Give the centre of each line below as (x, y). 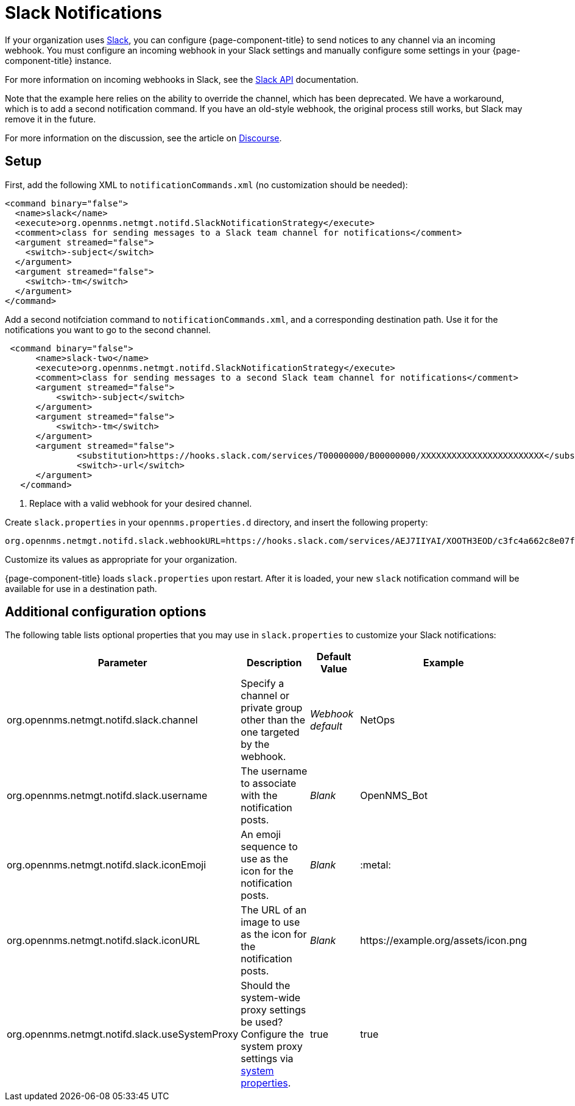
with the (259, 796)
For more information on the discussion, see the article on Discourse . (143, 138)
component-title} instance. (58, 60)
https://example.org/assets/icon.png (443, 941)
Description (274, 663)
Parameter (122, 663)
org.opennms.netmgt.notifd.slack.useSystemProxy (123, 1034)
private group (272, 708)
